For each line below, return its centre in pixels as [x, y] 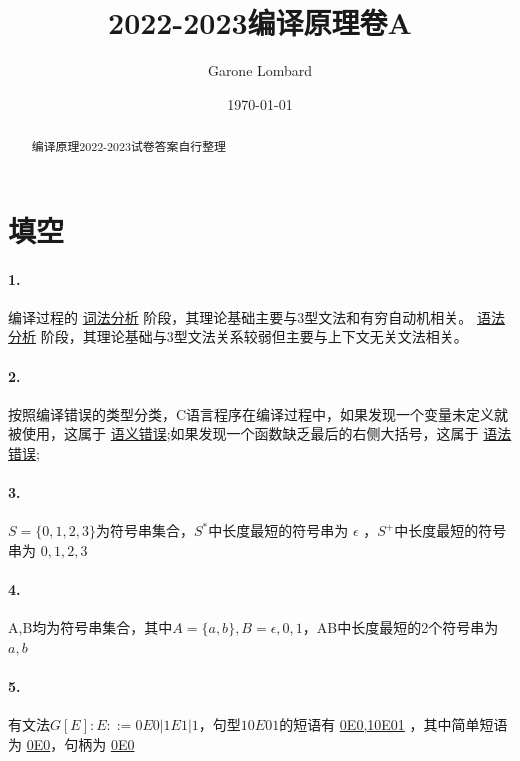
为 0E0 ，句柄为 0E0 [71, 743]
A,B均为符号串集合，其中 [90, 627]
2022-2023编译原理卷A [260, 22]
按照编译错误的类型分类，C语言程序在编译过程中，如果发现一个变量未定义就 [258, 413]
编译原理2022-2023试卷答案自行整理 [129, 146]
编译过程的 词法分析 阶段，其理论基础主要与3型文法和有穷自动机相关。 [240, 316]
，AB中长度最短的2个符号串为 [400, 627]
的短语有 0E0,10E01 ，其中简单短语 [393, 724]
